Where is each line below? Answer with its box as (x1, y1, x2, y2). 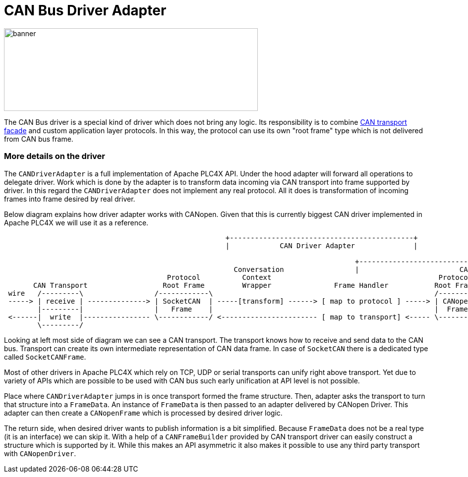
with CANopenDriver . (4, 449, 76, 458)
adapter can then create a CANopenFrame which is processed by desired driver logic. (4, 408, 283, 417)
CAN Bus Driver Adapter (4, 2, 167, 19)
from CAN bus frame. (4, 134, 73, 143)
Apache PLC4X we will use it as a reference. (4, 218, 149, 227)
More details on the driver (4, 151, 106, 161)
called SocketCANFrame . (4, 352, 86, 361)
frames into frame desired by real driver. (4, 194, 135, 203)
